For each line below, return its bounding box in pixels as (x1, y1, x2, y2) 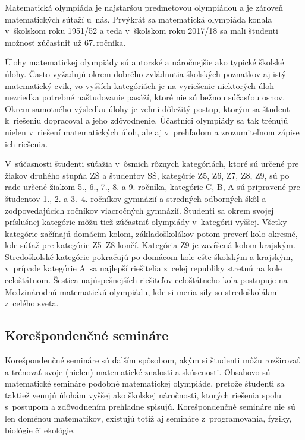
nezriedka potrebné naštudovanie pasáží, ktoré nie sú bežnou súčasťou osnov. (5, 91, 285, 103)
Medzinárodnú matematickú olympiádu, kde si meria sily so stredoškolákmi (5, 285, 279, 297)
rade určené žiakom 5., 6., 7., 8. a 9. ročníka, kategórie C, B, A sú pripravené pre (5, 181, 300, 193)
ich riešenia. (5, 137, 48, 150)
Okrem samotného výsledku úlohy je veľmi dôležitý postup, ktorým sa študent (5, 102, 290, 115)
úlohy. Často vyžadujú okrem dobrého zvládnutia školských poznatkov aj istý (5, 67, 286, 80)
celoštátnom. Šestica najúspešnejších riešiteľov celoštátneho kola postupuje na (5, 274, 288, 286)
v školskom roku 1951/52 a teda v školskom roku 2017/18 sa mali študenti (5, 24, 278, 37)
